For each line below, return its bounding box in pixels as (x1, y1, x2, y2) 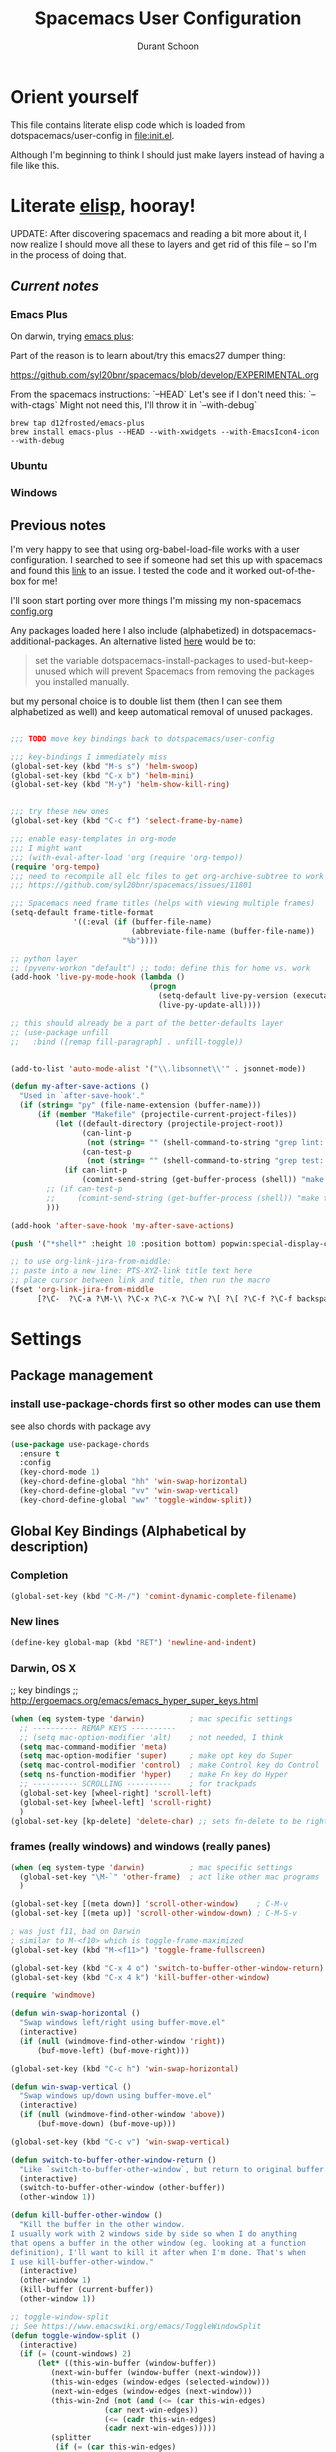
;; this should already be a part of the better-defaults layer (10, 1018, 284, 1028)
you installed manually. (34, 675, 130, 687)
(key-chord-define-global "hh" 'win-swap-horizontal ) (19, 1477, 248, 1487)
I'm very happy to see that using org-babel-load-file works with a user (10, 543, 300, 555)
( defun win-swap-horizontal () (10, 2008, 141, 2019)
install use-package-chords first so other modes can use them (10, 1397, 322, 1411)
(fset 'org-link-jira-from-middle (10, 1285, 155, 1295)
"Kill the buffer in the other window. (19, 2220, 186, 2230)
